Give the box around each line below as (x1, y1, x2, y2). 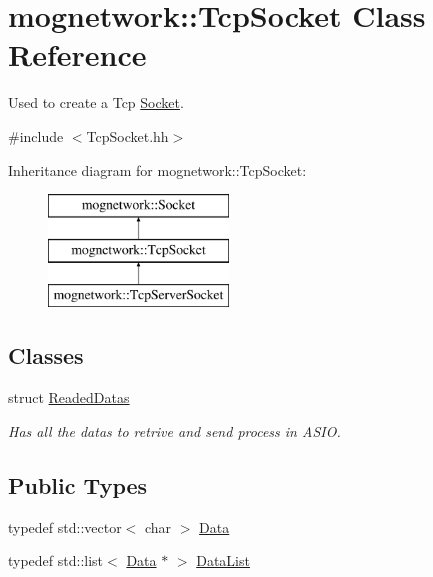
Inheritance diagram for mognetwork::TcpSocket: (8, 159, 307, 180)
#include (8, 125, 64, 146)
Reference (8, 34, 147, 75)
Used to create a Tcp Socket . (8, 92, 184, 113)
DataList (196, 550, 250, 571)
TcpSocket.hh (86, 125, 169, 146)
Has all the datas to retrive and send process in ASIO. (8, 420, 341, 441)
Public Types (8, 469, 148, 500)
